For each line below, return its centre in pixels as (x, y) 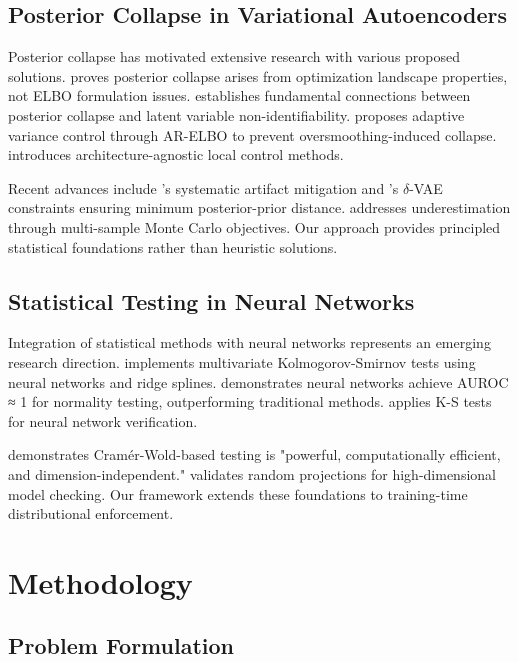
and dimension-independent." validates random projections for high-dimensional (252, 473)
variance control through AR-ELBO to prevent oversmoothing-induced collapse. (252, 134)
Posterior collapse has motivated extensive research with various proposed (234, 56)
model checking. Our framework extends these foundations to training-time (238, 493)
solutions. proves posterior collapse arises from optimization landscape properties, (258, 75)
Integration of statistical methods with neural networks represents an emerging (249, 342)
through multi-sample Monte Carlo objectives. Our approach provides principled (254, 226)
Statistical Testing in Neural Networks (211, 300)
